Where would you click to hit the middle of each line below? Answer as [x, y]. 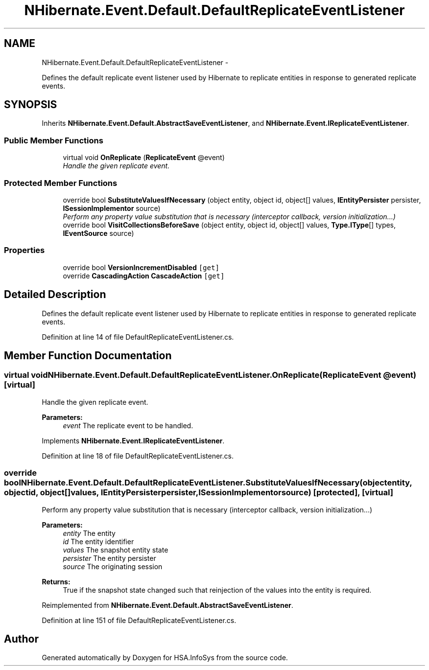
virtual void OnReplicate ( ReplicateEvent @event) [144, 158]
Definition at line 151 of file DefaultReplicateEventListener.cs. [139, 620]
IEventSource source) [98, 233]
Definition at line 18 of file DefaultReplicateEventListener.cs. [138, 456]
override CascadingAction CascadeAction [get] [144, 276]
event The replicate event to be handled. [128, 425]
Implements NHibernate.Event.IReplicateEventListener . [133, 440]
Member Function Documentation [88, 355]
